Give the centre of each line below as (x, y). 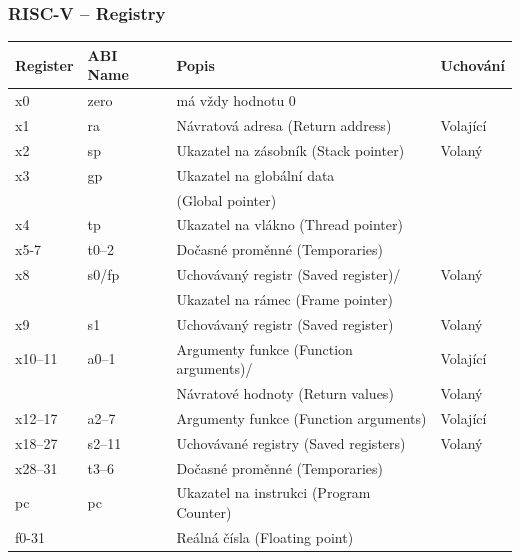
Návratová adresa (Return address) (284, 125)
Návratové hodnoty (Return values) (285, 393)
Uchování (472, 64)
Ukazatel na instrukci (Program (273, 492)
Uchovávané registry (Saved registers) (291, 442)
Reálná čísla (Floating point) (265, 536)
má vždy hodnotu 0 (236, 100)
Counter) (204, 512)
